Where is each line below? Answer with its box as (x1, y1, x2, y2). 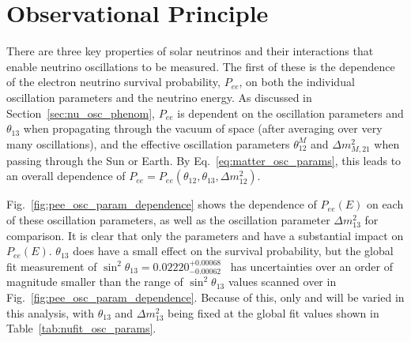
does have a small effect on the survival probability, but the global (73, 242, 394, 259)
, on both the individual (239, 73, 355, 90)
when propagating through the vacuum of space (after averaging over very (23, 120, 383, 137)
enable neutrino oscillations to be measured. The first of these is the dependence (6, 58, 395, 74)
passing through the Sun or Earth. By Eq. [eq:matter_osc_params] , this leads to (6, 152, 402, 168)
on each (366, 196, 404, 212)
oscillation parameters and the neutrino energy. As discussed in (6, 88, 312, 105)
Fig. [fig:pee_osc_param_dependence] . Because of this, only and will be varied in (6, 289, 405, 305)
